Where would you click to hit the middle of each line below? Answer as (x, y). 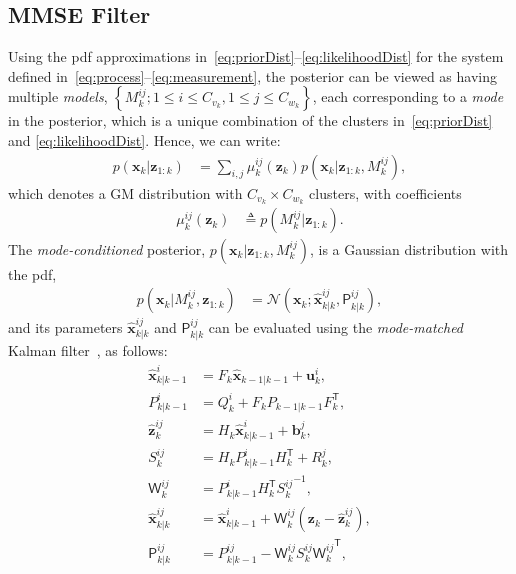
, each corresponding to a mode (408, 96)
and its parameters (65, 326)
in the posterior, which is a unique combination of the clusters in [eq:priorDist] (250, 120)
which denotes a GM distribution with (125, 192)
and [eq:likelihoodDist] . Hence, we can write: (144, 139)
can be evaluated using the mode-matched (336, 326)
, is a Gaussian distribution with (409, 248)
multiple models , (58, 96)
